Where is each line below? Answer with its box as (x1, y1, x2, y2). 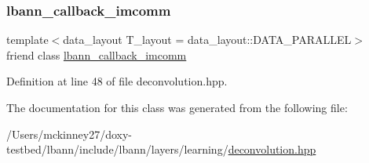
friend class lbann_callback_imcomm (6, 46, 187, 63)
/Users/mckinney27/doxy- (6, 125, 133, 142)
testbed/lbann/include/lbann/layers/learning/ (6, 141, 228, 158)
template (6, 31, 49, 48)
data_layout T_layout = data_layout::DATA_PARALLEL (63, 31, 352, 48)
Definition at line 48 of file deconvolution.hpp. (6, 73, 228, 89)
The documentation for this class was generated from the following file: (6, 100, 348, 115)
